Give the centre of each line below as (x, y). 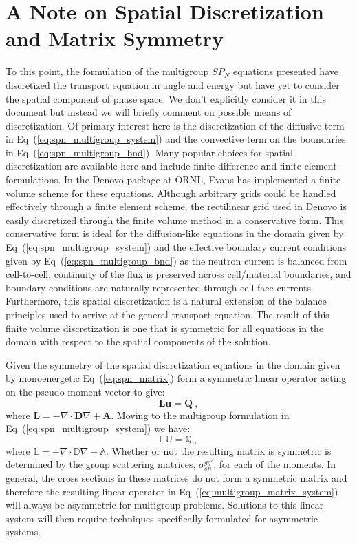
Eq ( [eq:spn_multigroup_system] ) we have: (98, 428)
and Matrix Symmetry (115, 38)
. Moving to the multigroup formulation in (200, 414)
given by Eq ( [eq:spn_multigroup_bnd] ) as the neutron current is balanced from (176, 260)
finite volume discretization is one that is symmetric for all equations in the (165, 328)
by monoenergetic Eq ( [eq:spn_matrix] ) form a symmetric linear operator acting (176, 378)
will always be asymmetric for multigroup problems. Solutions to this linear (165, 505)
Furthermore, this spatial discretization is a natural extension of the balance (166, 301)
